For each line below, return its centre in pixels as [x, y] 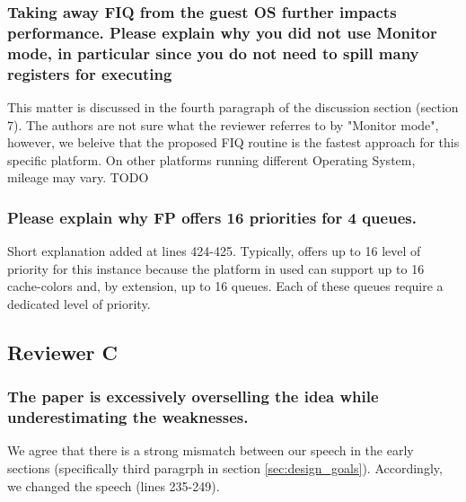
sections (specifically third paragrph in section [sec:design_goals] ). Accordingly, [225, 468]
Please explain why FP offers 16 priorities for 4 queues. [212, 217]
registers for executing [90, 73]
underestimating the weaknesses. [128, 417]
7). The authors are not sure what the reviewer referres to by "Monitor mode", [223, 124]
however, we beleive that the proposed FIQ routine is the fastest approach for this [233, 142]
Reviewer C [62, 352]
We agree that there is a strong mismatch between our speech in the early [211, 450]
